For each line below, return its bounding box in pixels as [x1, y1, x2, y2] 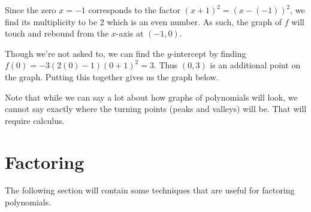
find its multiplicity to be [5, 15, 98, 28]
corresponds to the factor [88, 4, 180, 16]
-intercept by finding [171, 47, 246, 59]
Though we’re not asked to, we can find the [5, 47, 165, 59]
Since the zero [5, 4, 56, 16]
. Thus [153, 59, 178, 71]
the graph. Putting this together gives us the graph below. [5, 70, 219, 83]
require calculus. [5, 114, 65, 126]
